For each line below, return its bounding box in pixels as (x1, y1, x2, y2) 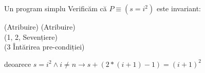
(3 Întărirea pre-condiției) (4, 41, 85, 52)
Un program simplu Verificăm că (4, 3, 107, 13)
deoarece (4, 58, 31, 69)
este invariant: (156, 3, 201, 13)
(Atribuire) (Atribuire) (4, 21, 76, 32)
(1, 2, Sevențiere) (4, 31, 58, 42)
